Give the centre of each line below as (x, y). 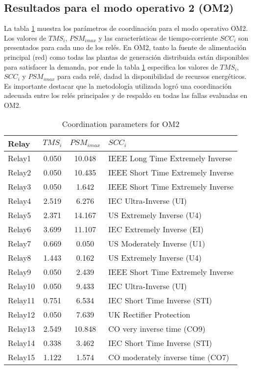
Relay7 (20, 243)
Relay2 (20, 172)
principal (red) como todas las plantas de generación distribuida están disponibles (126, 57)
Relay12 (22, 314)
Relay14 (22, 343)
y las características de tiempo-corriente (158, 37)
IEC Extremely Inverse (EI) (156, 229)
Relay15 (22, 357)
